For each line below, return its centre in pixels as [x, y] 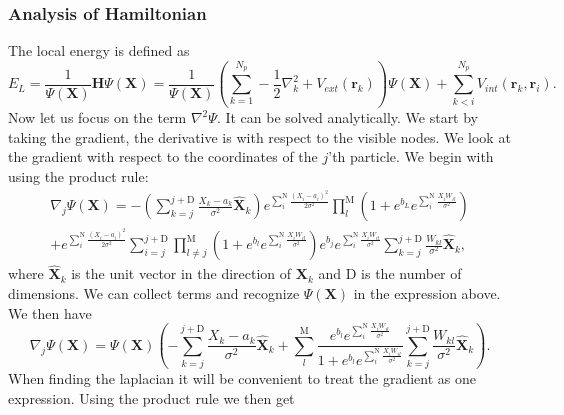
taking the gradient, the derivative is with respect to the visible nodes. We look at [259, 136]
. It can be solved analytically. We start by [347, 117]
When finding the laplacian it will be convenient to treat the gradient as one [242, 378]
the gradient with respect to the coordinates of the [163, 156]
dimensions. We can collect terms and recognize [154, 292]
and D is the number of [390, 273]
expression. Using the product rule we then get [151, 397]
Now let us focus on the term [97, 117]
